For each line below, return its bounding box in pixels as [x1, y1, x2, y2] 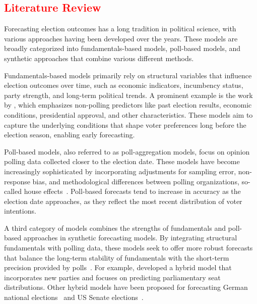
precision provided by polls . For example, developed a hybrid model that [4, 262, 232, 273]
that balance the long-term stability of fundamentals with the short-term [4, 252, 229, 263]
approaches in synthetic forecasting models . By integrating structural [23, 232, 237, 243]
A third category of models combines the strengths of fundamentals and [4, 222, 226, 233]
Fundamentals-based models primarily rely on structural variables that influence [4, 70, 252, 80]
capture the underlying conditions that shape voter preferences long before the [4, 119, 246, 130]
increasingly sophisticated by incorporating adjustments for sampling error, [4, 166, 236, 176]
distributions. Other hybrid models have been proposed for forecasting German [4, 282, 248, 292]
